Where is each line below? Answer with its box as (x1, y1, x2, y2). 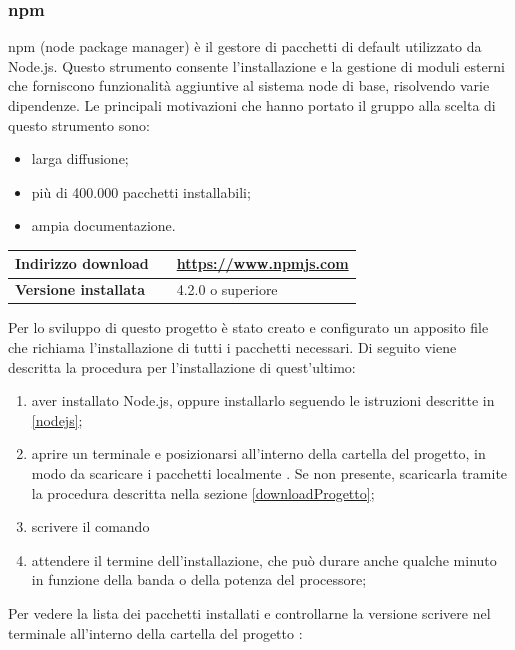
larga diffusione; (31, 148, 129, 169)
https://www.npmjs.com (176, 253, 349, 274)
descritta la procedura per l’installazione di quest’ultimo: (8, 356, 356, 377)
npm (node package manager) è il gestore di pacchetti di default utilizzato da (8, 36, 482, 57)
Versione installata (15, 279, 146, 300)
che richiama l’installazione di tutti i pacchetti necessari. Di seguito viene (8, 337, 457, 357)
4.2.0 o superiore (176, 279, 278, 300)
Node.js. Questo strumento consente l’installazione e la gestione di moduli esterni (8, 55, 505, 76)
